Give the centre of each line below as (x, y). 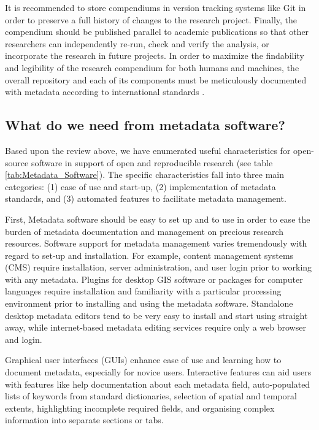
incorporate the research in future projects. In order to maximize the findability (155, 56)
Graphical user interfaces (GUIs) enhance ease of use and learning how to (143, 360)
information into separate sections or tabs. (84, 420)
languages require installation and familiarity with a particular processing (143, 291)
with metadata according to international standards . (105, 92)
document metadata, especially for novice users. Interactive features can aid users (158, 372)
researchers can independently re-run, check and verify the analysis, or (137, 43)
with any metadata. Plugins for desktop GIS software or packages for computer (154, 279)
